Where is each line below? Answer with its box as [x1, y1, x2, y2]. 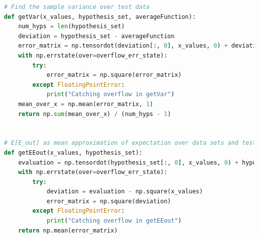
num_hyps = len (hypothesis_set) [18, 23, 125, 30]
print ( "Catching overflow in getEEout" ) [46, 217, 182, 225]
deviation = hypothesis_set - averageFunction [18, 32, 175, 40]
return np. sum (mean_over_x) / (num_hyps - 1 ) [18, 110, 171, 118]
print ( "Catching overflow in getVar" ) [46, 91, 175, 98]
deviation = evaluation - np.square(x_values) [46, 188, 203, 195]
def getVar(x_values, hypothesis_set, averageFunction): [4, 13, 196, 20]
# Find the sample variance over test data [4, 3, 150, 10]
